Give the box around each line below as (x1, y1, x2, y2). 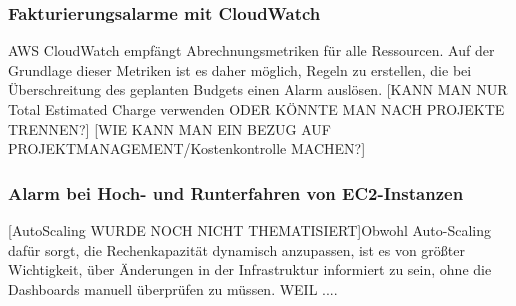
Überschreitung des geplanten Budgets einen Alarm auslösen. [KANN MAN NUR (8, 79, 508, 100)
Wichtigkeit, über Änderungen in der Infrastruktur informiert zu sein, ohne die (8, 259, 492, 280)
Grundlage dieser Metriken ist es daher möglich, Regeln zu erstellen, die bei (8, 59, 472, 80)
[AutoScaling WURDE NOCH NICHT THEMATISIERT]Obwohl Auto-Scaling (8, 220, 492, 240)
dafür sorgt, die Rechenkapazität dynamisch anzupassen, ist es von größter (8, 239, 465, 260)
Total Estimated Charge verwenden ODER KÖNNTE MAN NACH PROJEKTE (8, 99, 505, 119)
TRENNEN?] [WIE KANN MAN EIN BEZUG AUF (8, 118, 331, 139)
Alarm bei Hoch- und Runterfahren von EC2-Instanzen (8, 180, 464, 205)
